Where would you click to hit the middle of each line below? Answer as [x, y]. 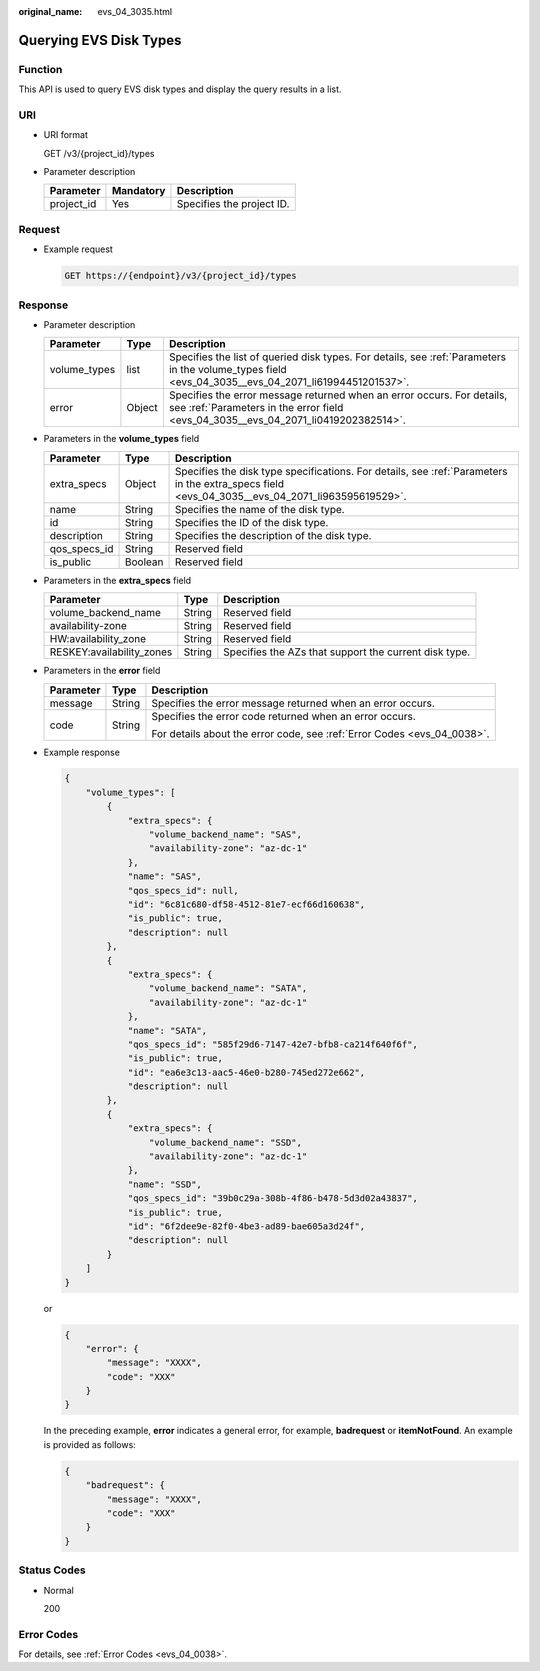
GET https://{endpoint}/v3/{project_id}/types [180, 276]
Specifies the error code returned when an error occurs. [284, 716]
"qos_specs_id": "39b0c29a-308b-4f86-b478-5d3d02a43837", [273, 1198]
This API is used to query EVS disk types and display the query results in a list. [180, 89]
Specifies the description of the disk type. [273, 535]
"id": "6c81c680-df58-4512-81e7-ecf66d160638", [246, 904]
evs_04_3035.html [135, 11]
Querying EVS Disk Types [100, 40]
